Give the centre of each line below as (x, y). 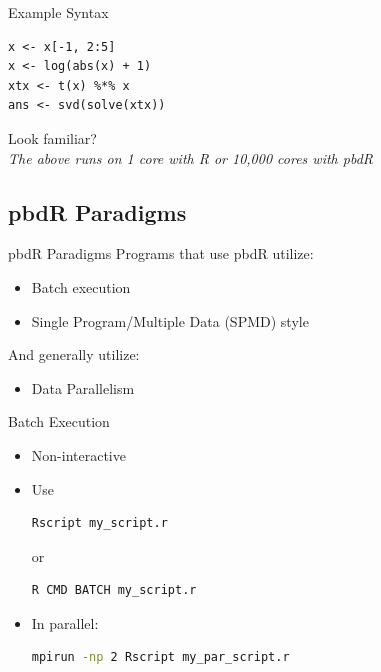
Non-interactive (78, 454)
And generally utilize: (74, 354)
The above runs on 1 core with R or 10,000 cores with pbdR (190, 157)
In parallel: (65, 622)
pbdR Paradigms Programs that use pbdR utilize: (161, 253)
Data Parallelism (83, 387)
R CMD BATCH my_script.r (114, 590)
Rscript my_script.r (99, 523)
